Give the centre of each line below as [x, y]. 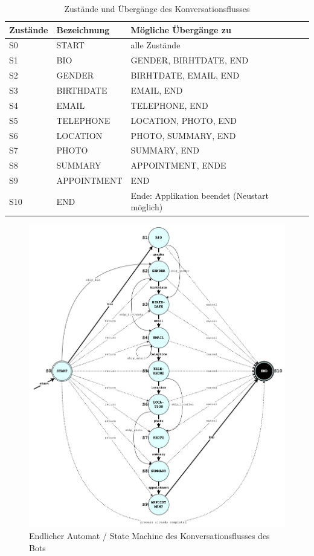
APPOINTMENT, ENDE [178, 165]
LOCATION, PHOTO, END [184, 120]
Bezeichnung [83, 29]
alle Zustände [155, 45]
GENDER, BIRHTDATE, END [190, 60]
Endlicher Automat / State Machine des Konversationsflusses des [149, 535]
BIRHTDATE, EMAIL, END [185, 75]
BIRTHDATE [82, 90]
